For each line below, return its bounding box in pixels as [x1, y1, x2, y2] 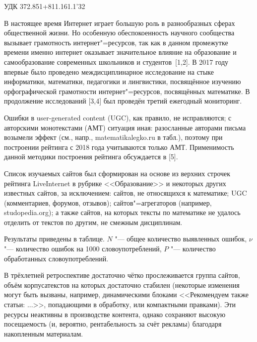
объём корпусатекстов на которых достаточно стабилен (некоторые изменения [4, 279, 240, 290]
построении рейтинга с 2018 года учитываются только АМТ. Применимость [4, 141, 234, 152]
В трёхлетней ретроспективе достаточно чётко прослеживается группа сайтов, [4, 270, 240, 280]
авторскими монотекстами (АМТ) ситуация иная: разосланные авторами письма [4, 122, 246, 132]
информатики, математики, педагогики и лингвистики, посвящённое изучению [4, 76, 241, 87]
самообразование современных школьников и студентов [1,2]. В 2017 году [4, 56, 229, 67]
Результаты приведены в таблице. [4, 233, 105, 244]
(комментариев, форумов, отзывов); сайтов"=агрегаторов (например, [4, 197, 212, 208]
